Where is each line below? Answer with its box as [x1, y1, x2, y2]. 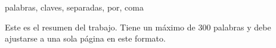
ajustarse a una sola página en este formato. [5, 32, 166, 44]
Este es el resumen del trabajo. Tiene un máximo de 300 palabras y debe [5, 20, 271, 33]
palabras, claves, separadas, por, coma [5, 1, 144, 13]
